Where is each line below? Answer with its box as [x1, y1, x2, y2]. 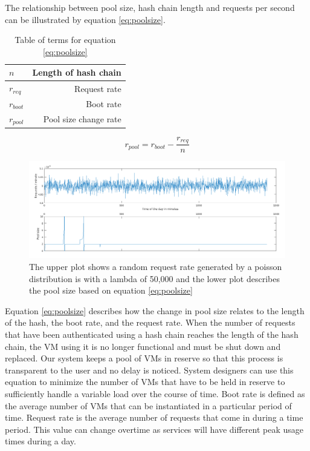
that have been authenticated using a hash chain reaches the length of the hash [5, 328, 299, 340]
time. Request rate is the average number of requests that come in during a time [5, 411, 303, 424]
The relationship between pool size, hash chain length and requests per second [5, 1, 295, 13]
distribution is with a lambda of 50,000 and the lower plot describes [29, 272, 280, 285]
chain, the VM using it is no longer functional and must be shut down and [5, 340, 281, 352]
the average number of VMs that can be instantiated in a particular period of [5, 399, 292, 412]
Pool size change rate [43, 113, 121, 125]
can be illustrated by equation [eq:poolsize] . [5, 13, 166, 25]
